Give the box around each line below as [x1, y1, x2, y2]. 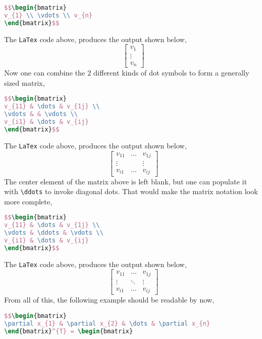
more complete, [4, 196, 52, 206]
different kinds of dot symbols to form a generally [93, 67, 250, 78]
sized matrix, [4, 77, 45, 88]
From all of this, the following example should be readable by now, [4, 294, 214, 305]
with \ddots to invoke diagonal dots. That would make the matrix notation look [4, 186, 258, 197]
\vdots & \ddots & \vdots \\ [4, 229, 104, 237]
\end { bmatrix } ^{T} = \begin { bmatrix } [4, 327, 133, 335]
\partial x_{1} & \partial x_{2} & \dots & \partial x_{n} [4, 319, 210, 327]
